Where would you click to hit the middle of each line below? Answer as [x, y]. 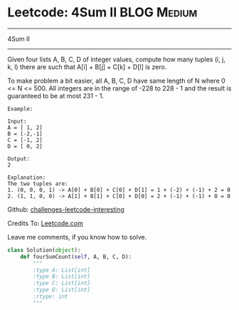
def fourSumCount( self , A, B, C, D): [76, 257]
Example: [20, 109]
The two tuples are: [38, 184]
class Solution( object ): [44, 250]
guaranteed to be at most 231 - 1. [56, 95]
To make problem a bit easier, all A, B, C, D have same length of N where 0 [116, 81]
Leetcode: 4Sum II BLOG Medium [102, 12]
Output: [19, 159]
